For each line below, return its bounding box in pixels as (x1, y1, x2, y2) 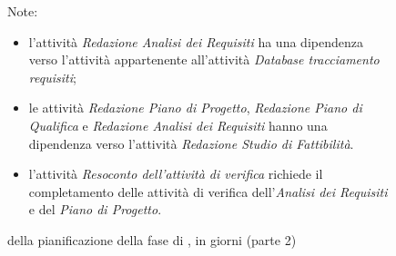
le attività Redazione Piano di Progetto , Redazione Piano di (28, 98, 362, 117)
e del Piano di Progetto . (28, 200, 162, 219)
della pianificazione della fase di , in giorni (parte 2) (7, 230, 297, 249)
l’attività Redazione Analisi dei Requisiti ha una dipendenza (28, 32, 363, 51)
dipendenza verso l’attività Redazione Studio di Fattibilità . (28, 133, 354, 153)
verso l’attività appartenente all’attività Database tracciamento (28, 50, 380, 69)
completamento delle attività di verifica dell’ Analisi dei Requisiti (28, 182, 388, 201)
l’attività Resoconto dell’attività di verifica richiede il (28, 164, 323, 183)
